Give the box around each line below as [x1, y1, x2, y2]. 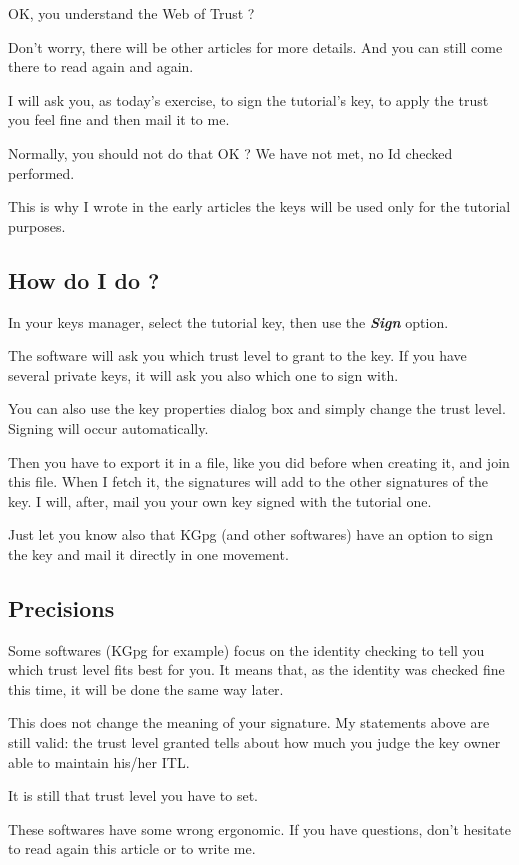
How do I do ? [8, 264, 160, 295]
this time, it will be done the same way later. [8, 678, 284, 699]
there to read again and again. [8, 56, 194, 77]
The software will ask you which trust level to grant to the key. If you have [8, 345, 467, 366]
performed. [8, 162, 75, 183]
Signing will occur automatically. [8, 417, 209, 438]
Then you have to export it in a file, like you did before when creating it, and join [8, 451, 510, 472]
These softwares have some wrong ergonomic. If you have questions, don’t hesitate [8, 818, 512, 839]
